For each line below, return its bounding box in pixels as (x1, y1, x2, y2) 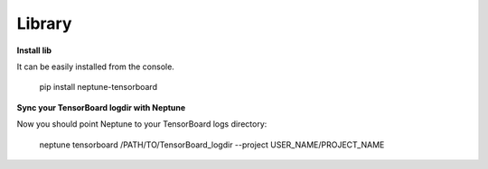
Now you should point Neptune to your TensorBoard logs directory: (16, 119, 267, 129)
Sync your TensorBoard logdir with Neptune (16, 102, 186, 112)
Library (16, 13, 72, 33)
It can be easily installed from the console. (16, 61, 175, 72)
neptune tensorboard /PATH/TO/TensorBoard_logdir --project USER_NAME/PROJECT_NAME (39, 139, 385, 150)
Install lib (16, 45, 52, 56)
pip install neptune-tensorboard (39, 82, 158, 93)
